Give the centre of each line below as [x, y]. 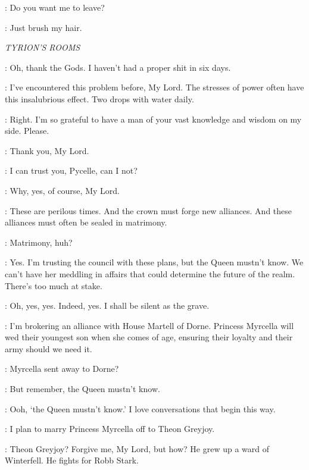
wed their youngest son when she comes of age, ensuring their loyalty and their [149, 337]
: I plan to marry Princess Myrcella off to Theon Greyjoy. [110, 429]
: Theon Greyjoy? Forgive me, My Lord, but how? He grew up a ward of [137, 448]
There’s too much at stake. [54, 285]
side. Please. [27, 131]
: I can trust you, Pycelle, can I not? [71, 170]
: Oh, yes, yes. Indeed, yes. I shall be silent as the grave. [107, 305]
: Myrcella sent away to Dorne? [62, 369]
